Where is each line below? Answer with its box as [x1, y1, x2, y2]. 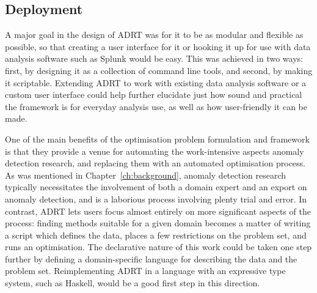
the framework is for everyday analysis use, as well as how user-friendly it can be [5, 100, 308, 113]
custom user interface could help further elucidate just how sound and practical [5, 88, 302, 101]
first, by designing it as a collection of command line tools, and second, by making [5, 64, 313, 76]
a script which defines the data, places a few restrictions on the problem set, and [5, 228, 307, 241]
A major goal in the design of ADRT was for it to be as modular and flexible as [5, 28, 304, 41]
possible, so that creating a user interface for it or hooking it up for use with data [5, 40, 311, 53]
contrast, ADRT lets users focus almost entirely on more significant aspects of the [5, 204, 311, 217]
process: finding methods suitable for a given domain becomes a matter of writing [5, 217, 311, 229]
